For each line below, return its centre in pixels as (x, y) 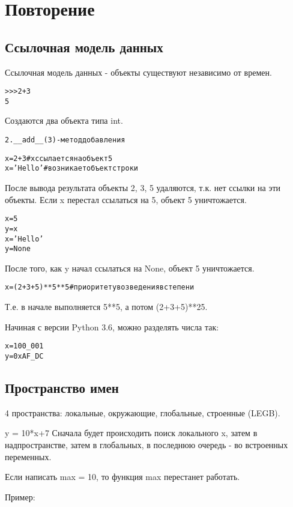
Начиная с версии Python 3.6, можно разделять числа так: (112, 326)
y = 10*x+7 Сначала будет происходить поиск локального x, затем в (131, 433)
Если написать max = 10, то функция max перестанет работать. (122, 477)
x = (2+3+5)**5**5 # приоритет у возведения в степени (100, 287)
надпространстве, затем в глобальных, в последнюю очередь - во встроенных (146, 445)
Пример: (20, 496)
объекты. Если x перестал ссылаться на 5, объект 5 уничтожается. (126, 199)
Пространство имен (62, 387)
